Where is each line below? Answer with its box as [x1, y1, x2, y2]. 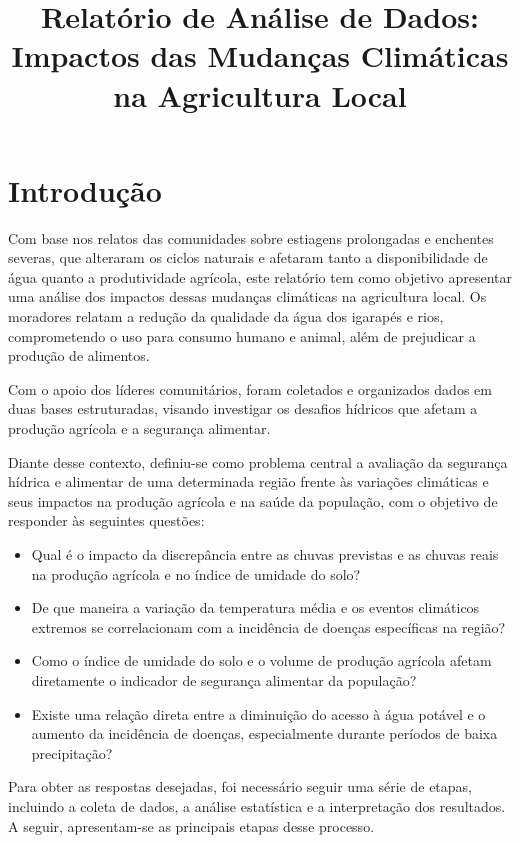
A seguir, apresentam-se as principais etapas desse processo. [8, 815, 375, 836]
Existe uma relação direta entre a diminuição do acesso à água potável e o [31, 703, 486, 724]
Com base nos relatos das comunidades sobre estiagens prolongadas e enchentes [8, 227, 494, 248]
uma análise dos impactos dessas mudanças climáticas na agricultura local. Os [8, 286, 487, 307]
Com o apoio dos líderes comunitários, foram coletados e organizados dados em [8, 378, 492, 399]
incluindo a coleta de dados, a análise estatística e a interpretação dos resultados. [8, 795, 506, 816]
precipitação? [31, 742, 113, 763]
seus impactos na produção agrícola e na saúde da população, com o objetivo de [8, 490, 498, 511]
